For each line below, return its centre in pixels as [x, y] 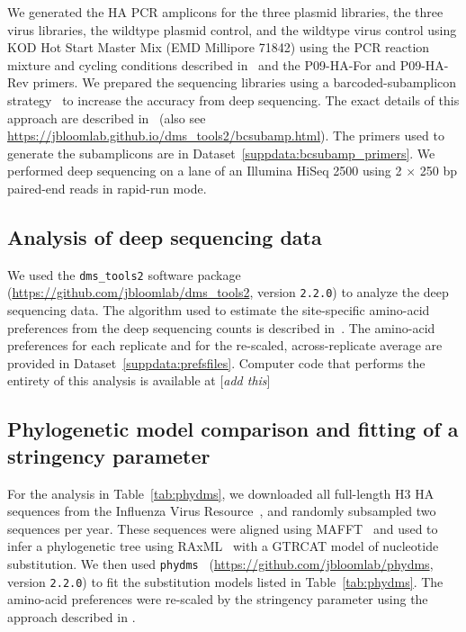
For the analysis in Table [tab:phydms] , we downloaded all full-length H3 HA [221, 493]
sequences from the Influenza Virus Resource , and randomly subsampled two [222, 511]
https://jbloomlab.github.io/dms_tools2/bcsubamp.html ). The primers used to [226, 135]
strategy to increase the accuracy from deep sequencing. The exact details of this [233, 99]
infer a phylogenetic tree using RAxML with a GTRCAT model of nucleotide [223, 546]
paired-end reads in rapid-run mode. [107, 188]
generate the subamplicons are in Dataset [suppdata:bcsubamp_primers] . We [221, 153]
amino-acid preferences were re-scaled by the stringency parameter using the [218, 599]
